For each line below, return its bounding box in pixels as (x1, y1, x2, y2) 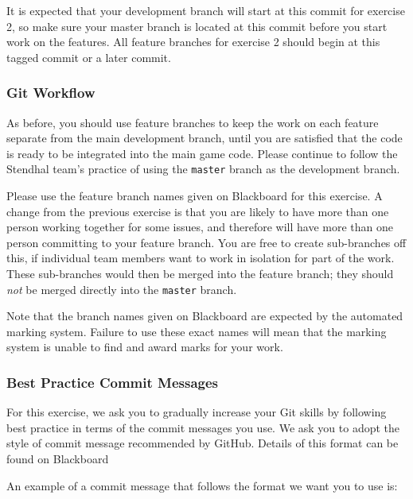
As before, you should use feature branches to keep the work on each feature (6, 114, 379, 130)
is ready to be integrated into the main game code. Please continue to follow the (6, 145, 398, 161)
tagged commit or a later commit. (6, 48, 171, 65)
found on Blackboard (6, 451, 109, 467)
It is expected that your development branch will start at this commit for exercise (6, 2, 405, 18)
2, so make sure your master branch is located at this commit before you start (6, 17, 388, 34)
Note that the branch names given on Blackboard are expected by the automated (6, 308, 403, 324)
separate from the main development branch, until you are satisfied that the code (6, 130, 403, 146)
